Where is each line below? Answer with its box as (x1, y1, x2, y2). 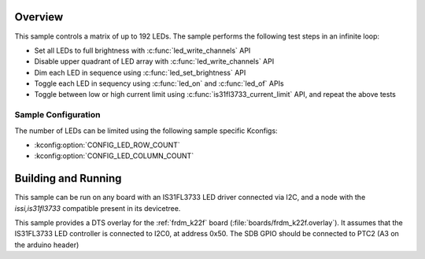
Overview (14, 10, 64, 24)
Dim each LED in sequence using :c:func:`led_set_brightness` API (34, 68, 246, 77)
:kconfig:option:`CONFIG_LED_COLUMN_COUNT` (34, 151, 194, 161)
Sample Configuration (14, 109, 102, 120)
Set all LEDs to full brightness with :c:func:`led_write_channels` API (34, 46, 251, 55)
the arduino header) (14, 240, 79, 250)
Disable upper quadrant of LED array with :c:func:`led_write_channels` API (34, 57, 275, 66)
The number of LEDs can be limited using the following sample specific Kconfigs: (14, 126, 279, 135)
